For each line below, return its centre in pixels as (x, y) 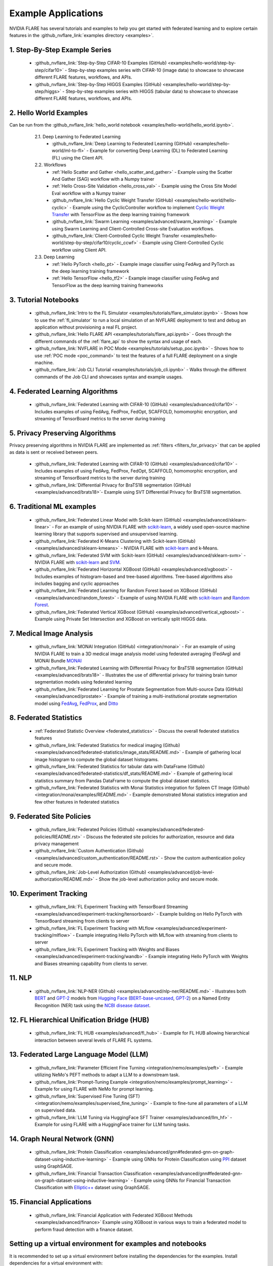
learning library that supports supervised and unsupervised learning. (106, 534)
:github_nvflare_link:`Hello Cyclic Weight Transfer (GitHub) (112, 201)
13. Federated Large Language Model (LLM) (79, 1055)
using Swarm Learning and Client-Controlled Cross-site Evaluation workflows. (133, 228)
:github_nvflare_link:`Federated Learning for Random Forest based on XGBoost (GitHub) (126, 590)
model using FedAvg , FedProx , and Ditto (76, 703)
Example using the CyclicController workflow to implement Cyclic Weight (149, 207)
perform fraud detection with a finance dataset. (84, 1229)
